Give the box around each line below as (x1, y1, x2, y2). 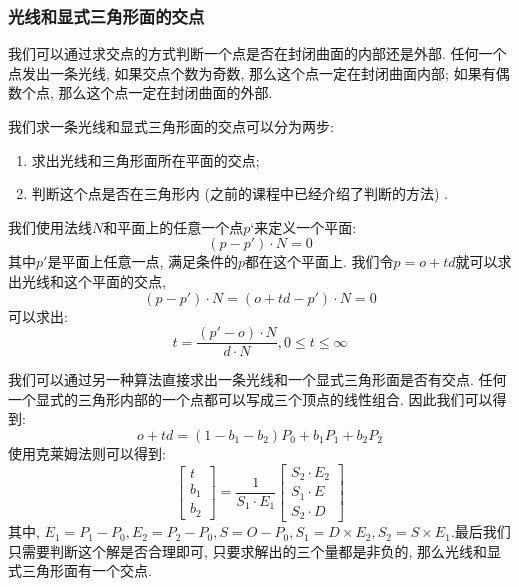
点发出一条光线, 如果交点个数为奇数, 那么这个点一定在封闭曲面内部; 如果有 (8, 62, 496, 83)
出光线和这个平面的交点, (8, 270, 166, 291)
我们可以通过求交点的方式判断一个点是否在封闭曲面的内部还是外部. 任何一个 (8, 43, 507, 64)
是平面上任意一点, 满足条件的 (47, 251, 238, 272)
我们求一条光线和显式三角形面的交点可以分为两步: (8, 116, 334, 136)
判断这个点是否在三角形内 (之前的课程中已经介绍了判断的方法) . (31, 183, 448, 204)
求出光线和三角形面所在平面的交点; (31, 149, 260, 170)
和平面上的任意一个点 (103, 216, 244, 237)
